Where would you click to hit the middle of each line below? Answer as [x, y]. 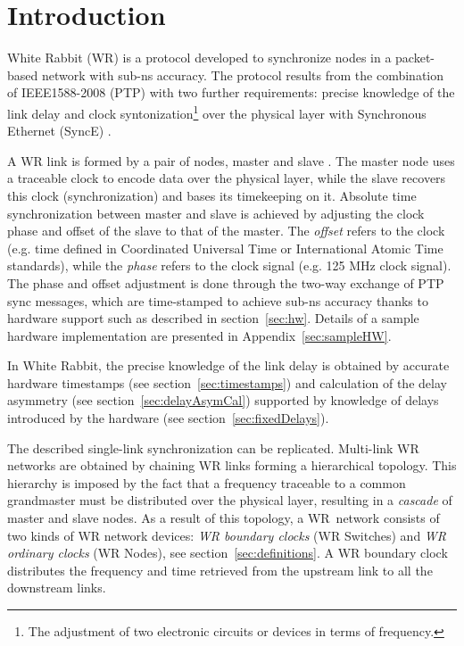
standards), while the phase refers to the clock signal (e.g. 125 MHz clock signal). [229, 265]
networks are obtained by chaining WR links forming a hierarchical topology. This [232, 465]
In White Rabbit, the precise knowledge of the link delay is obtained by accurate [228, 365]
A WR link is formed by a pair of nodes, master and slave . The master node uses [231, 160]
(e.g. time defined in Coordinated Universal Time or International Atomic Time [225, 248]
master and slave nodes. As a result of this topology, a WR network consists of [224, 518]
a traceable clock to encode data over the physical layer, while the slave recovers [227, 178]
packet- [415, 58]
